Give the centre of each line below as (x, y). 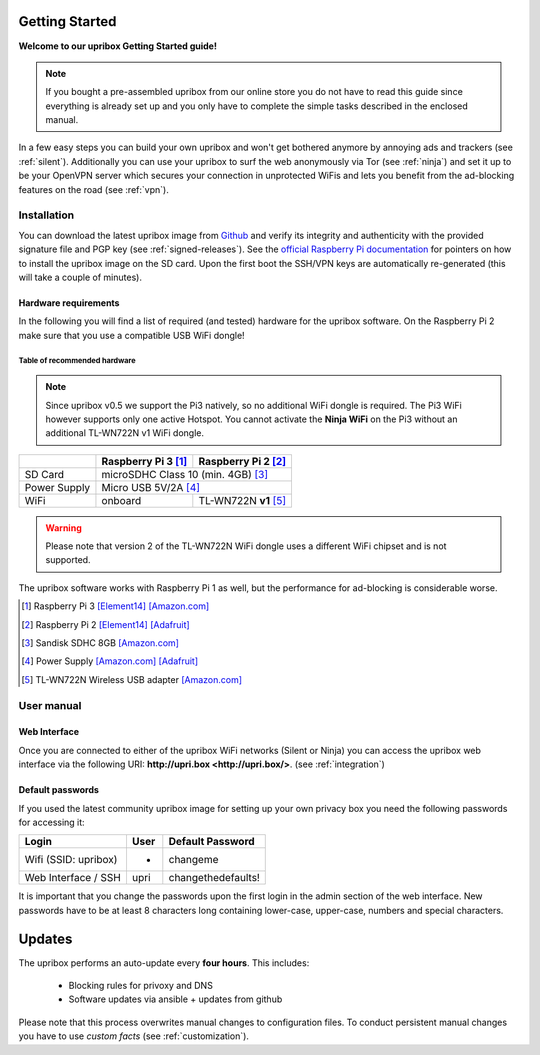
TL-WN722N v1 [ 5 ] (242, 500)
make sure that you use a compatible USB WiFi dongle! (131, 335)
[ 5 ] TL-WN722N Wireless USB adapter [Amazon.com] (132, 679)
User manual (50, 705)
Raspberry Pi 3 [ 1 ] (144, 461)
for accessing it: (51, 822)
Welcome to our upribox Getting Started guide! (117, 46)
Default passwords (59, 790)
